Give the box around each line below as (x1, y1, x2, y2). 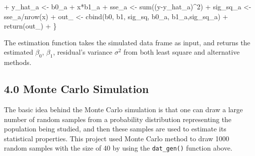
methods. (4, 57, 32, 67)
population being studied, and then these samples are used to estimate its (4, 124, 226, 134)
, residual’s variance (53, 47, 113, 57)
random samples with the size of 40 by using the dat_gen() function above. (4, 143, 232, 153)
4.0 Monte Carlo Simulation (4, 81, 149, 96)
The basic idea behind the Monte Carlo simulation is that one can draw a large (4, 104, 243, 114)
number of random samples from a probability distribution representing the (4, 114, 231, 124)
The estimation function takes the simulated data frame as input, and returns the (4, 37, 251, 47)
